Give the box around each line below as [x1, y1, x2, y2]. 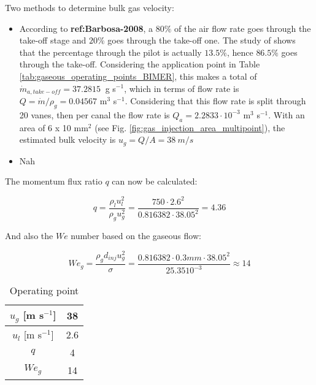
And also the [5, 229, 53, 242]
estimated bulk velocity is [19, 133, 116, 146]
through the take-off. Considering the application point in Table [19, 58, 260, 71]
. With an [268, 108, 305, 121]
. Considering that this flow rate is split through [125, 94, 306, 107]
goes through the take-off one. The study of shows [107, 34, 296, 47]
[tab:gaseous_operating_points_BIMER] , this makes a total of [19, 69, 257, 82]
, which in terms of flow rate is [124, 82, 239, 94]
